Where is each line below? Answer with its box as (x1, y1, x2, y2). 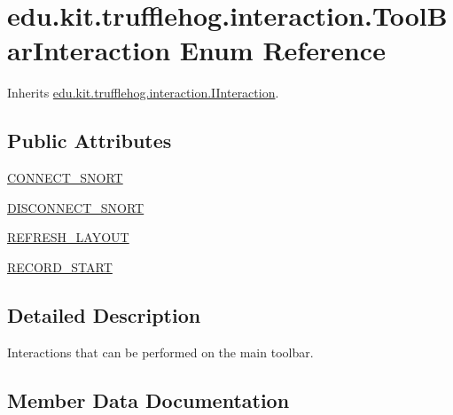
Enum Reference (179, 32, 386, 68)
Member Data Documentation (7, 386, 290, 413)
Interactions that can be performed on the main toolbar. (7, 342, 314, 361)
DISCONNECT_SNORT (7, 198, 144, 216)
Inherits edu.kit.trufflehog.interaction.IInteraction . (7, 83, 279, 102)
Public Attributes (7, 127, 172, 154)
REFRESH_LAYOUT (7, 228, 129, 247)
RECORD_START (7, 257, 113, 276)
